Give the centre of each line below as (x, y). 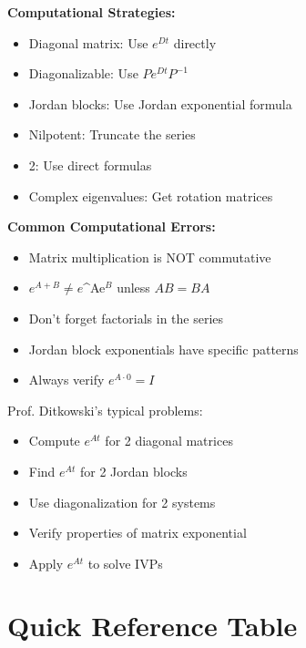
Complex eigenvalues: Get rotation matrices (151, 195)
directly (195, 42)
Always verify (66, 380)
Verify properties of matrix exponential (138, 533)
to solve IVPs (125, 563)
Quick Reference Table (153, 626)
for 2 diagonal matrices (169, 441)
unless (133, 288)
